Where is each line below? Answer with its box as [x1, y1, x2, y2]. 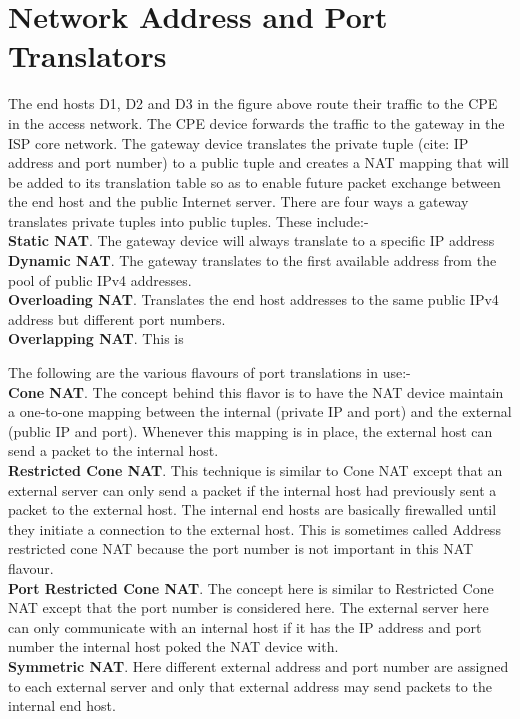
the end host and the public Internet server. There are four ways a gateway [8, 191, 469, 212]
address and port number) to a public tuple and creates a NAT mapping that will [8, 152, 509, 173]
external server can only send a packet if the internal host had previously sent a [8, 479, 497, 500]
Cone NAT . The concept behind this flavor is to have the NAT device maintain [8, 381, 504, 402]
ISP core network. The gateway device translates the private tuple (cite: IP [8, 132, 469, 153]
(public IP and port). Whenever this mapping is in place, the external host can [8, 420, 493, 441]
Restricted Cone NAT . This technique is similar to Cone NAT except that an [8, 460, 503, 480]
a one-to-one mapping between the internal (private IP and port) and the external [8, 401, 512, 422]
